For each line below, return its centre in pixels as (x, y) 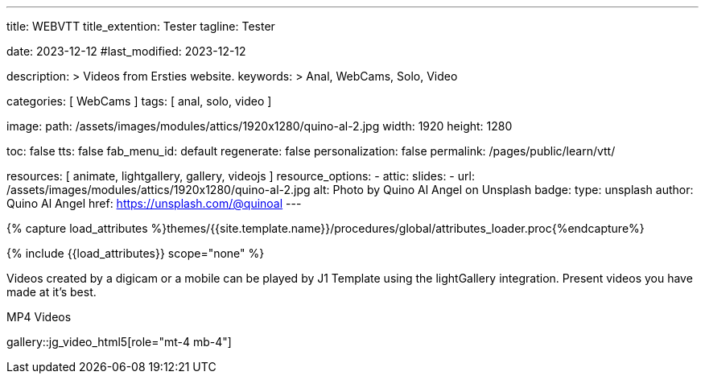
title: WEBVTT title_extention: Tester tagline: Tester (141, 26)
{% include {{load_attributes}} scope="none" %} (136, 253)
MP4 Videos (39, 317)
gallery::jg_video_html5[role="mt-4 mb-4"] (119, 342)
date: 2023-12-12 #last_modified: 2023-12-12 (126, 51)
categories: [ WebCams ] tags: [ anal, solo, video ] (139, 101)
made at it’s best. (52, 292)
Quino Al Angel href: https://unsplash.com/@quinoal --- (154, 203)
